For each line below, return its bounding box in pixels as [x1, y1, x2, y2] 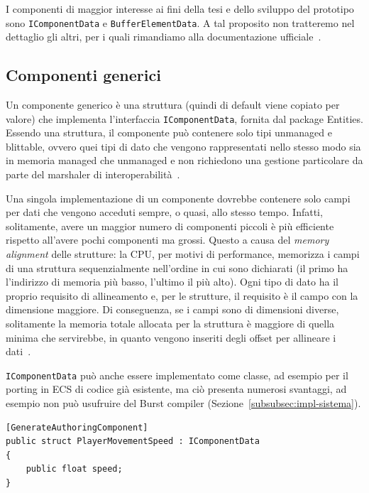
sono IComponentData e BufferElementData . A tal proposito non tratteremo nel [6, 15, 355, 30]
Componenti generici [6, 64, 161, 86]
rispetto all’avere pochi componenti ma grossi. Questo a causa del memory [6, 232, 329, 247]
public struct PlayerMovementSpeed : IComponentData [6, 436, 260, 447]
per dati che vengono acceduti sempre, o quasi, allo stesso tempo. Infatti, [6, 205, 323, 220]
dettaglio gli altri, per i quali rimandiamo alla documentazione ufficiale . [6, 29, 321, 44]
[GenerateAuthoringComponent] [6, 422, 148, 433]
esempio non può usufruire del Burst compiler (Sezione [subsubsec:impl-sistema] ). [6, 396, 361, 411]
